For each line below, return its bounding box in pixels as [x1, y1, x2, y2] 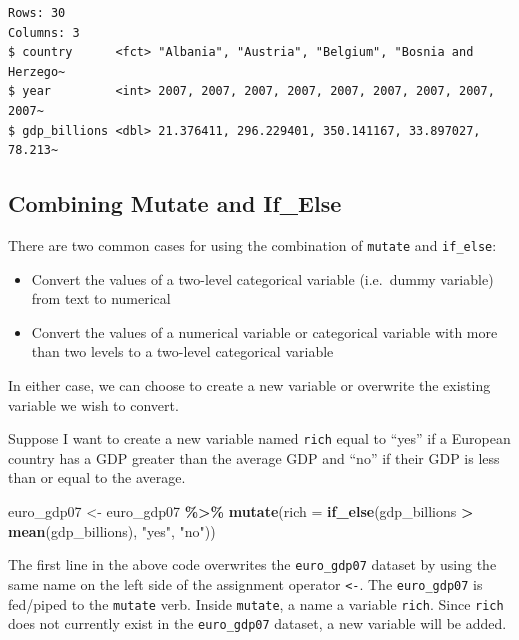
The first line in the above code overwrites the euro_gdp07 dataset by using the [8, 554, 497, 575]
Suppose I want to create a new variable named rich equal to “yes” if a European [8, 428, 511, 449]
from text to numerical [31, 288, 171, 309]
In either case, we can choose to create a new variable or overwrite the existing [8, 374, 491, 395]
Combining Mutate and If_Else [8, 188, 342, 219]
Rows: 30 [8, 6, 66, 20]
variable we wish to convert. [8, 394, 179, 415]
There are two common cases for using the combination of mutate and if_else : [8, 234, 497, 255]
